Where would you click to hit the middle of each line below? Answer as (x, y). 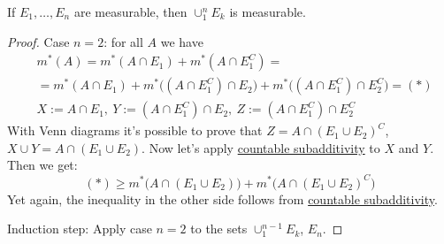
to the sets (219, 229)
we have (182, 41)
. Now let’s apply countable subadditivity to (261, 147)
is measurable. (268, 11)
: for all (123, 41)
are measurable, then (130, 11)
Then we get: (42, 165)
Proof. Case (38, 41)
